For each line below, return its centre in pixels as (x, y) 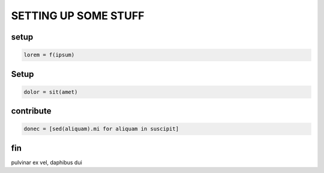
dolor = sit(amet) (51, 92)
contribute (31, 111)
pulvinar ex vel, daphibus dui (46, 162)
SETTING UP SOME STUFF (78, 16)
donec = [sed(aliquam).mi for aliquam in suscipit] (101, 129)
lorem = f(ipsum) (49, 55)
